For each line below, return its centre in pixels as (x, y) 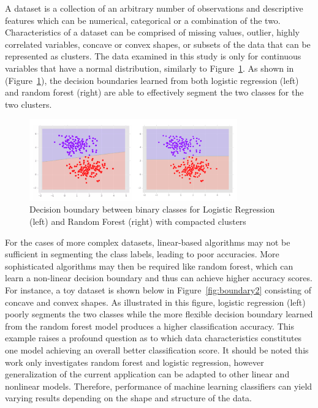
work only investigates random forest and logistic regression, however (134, 362)
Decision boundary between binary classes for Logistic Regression (152, 209)
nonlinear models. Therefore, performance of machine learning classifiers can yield (159, 386)
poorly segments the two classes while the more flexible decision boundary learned (159, 314)
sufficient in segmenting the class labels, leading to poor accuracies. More (142, 254)
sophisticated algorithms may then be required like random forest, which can (149, 266)
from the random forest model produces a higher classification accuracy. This (150, 326)
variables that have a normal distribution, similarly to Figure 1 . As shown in (150, 68)
